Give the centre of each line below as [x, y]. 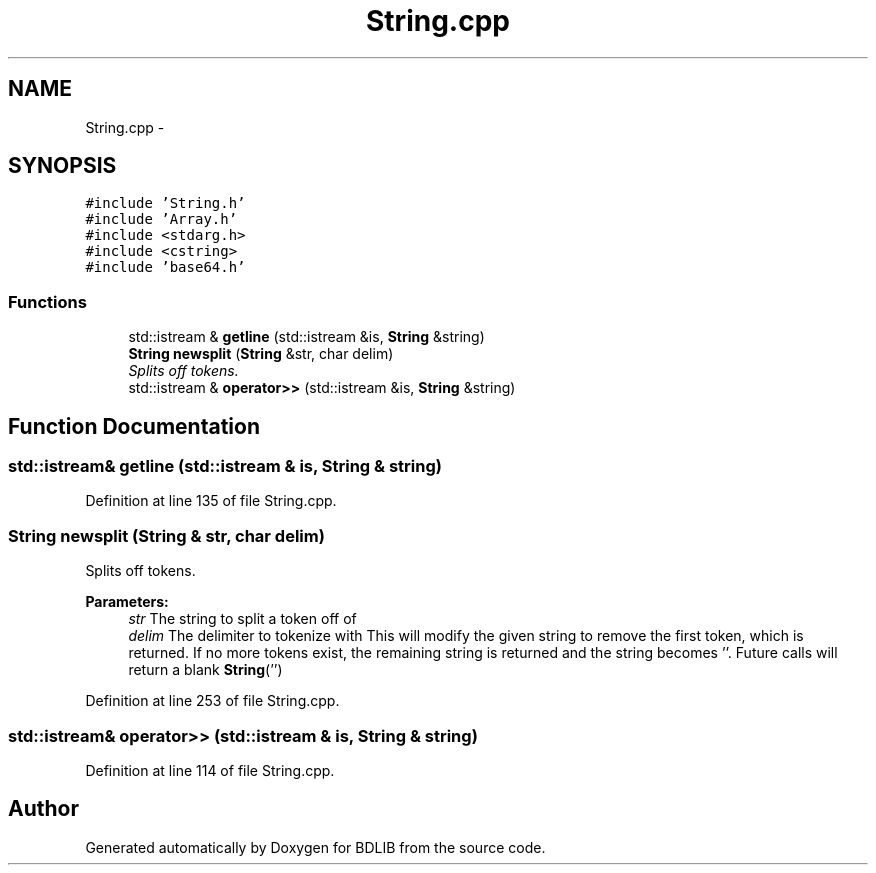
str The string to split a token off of [242, 619]
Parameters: [127, 602]
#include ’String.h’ [165, 203]
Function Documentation [134, 426]
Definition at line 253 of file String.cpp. [212, 701]
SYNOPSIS [62, 166]
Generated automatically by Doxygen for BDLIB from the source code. [315, 847]
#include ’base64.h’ [165, 267]
